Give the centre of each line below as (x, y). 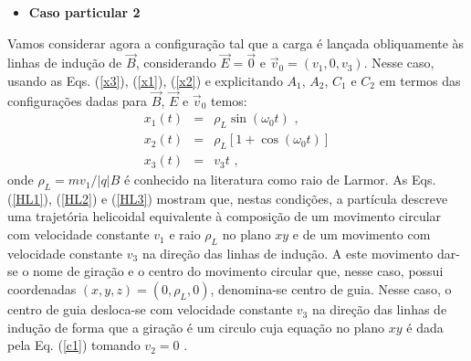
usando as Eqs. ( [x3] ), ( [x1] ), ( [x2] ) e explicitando (145, 80)
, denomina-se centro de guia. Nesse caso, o (331, 289)
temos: (229, 100)
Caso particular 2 (84, 12)
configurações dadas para (78, 100)
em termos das (420, 80)
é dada (425, 327)
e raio (185, 234)
